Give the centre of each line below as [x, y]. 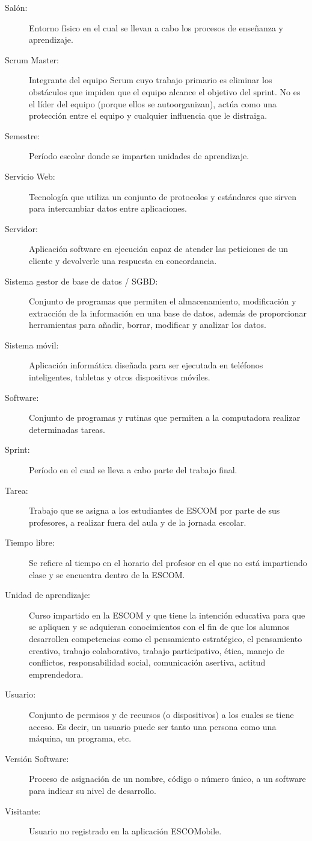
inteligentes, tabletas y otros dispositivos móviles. [120, 377]
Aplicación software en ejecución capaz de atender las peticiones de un [159, 249]
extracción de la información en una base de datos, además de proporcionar [168, 313]
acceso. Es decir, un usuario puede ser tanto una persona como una [153, 726]
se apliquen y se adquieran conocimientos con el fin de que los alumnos [159, 627]
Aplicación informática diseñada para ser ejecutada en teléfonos [146, 365]
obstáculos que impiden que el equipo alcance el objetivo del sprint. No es [165, 91]
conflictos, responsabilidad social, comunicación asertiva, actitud [147, 662]
